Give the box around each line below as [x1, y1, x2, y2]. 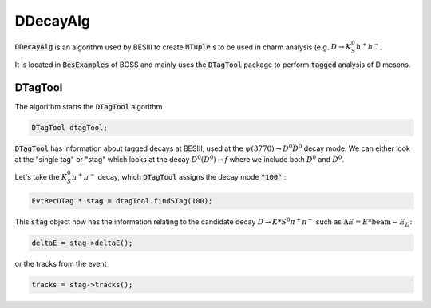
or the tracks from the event [14, 259, 107, 268]
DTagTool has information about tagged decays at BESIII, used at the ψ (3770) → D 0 [14, 143, 293, 153]
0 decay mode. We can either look [298, 143, 411, 153]
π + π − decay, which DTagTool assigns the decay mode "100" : [72, 171, 287, 181]
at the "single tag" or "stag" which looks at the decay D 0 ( [14, 154, 204, 164]
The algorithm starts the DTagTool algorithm [14, 102, 163, 112]
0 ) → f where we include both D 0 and [209, 154, 331, 164]
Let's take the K [14, 172, 68, 181]
